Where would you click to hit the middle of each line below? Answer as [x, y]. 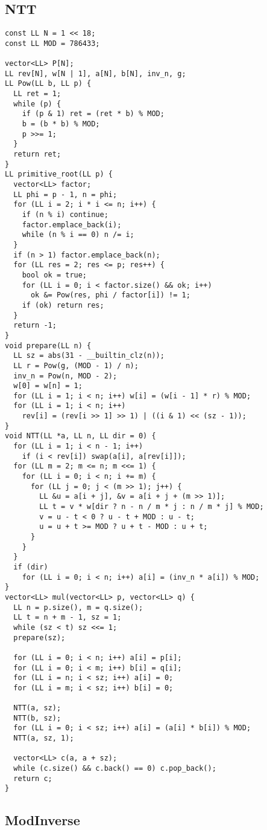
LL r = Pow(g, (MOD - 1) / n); [76, 365]
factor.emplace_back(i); [72, 225]
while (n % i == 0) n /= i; [78, 235]
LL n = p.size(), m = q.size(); [78, 607]
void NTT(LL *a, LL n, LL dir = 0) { [80, 436]
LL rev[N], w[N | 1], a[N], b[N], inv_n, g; [96, 73]
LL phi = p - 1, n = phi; [65, 194]
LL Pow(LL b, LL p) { [48, 84]
